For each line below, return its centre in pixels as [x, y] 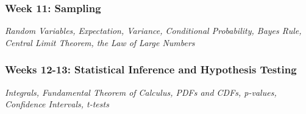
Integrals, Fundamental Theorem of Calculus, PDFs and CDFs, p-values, [141, 92]
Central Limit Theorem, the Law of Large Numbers [100, 42]
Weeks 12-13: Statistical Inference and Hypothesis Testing [151, 69]
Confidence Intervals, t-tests [57, 104]
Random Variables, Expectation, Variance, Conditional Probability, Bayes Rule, [153, 31]
